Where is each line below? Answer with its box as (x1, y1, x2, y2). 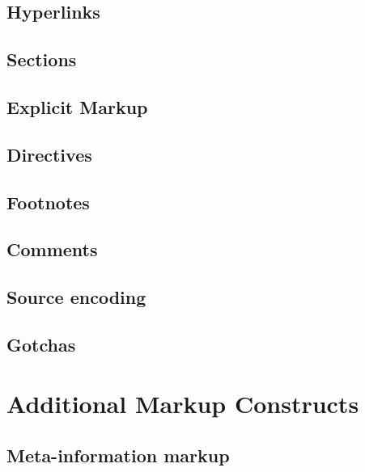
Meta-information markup (6, 443, 230, 468)
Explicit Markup (6, 94, 148, 119)
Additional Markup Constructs (6, 387, 359, 420)
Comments (6, 237, 98, 262)
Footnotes (6, 189, 90, 214)
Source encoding (6, 284, 146, 310)
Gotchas (6, 331, 76, 356)
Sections (6, 47, 77, 72)
